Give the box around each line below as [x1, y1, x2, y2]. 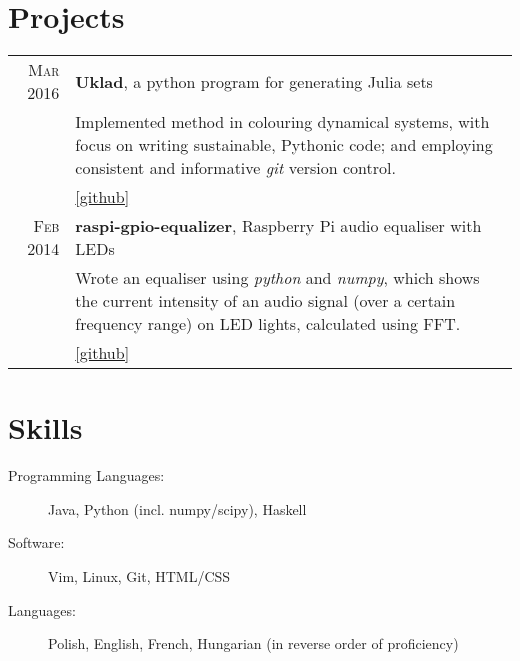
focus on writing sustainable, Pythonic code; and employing [75, 133, 493, 157]
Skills [8, 407, 83, 448]
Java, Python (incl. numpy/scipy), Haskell [48, 498, 307, 519]
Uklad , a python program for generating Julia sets [75, 69, 433, 93]
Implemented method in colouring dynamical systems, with [75, 110, 490, 134]
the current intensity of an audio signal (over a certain [75, 289, 456, 313]
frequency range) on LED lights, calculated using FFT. [75, 312, 461, 336]
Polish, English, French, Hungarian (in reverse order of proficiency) [48, 633, 459, 654]
